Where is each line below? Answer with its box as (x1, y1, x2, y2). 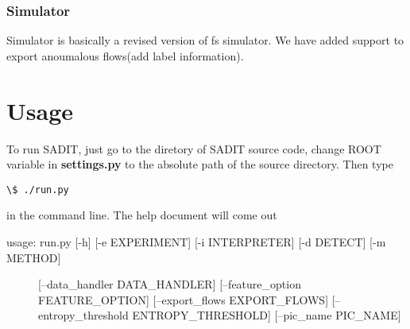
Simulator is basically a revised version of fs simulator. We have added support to (6, 32, 404, 48)
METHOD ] (6, 249, 61, 265)
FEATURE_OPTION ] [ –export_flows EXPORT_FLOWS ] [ (38, 291, 335, 308)
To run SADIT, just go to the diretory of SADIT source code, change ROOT (6, 140, 381, 157)
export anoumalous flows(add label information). (6, 47, 244, 64)
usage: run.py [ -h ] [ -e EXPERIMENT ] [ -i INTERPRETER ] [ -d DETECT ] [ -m (6, 233, 386, 250)
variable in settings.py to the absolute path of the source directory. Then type (6, 156, 393, 172)
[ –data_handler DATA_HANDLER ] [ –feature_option (38, 276, 301, 292)
